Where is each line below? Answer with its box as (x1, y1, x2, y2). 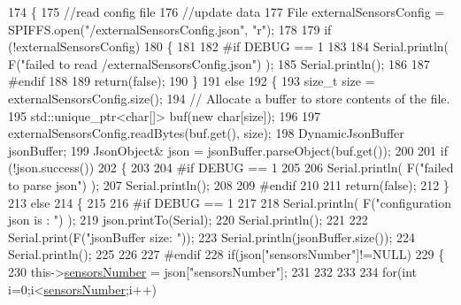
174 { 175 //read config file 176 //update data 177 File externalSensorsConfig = (8, 3, 445, 20)
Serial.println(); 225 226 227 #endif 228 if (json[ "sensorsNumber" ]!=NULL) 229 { (8, 245, 445, 263)
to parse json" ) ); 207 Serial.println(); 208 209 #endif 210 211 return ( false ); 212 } (8, 175, 449, 194)
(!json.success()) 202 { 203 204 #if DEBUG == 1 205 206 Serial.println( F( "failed (8, 158, 454, 177)
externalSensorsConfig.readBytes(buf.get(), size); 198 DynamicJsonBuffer (8, 124, 404, 142)
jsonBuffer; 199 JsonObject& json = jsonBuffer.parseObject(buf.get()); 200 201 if (8, 141, 448, 159)
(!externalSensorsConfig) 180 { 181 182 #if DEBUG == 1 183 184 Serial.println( (8, 37, 449, 56)
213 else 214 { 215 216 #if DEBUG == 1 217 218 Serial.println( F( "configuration (8, 193, 452, 211)
